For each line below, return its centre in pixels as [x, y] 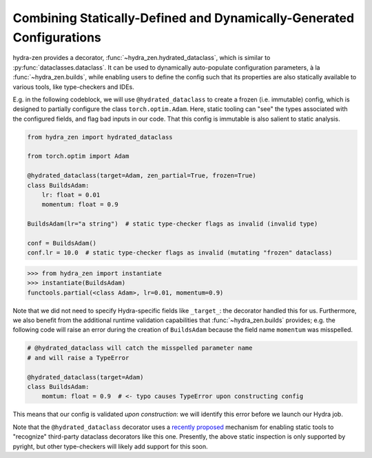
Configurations [57, 37]
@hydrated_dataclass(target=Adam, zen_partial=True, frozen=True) [142, 176]
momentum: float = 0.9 [80, 205]
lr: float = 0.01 [71, 195]
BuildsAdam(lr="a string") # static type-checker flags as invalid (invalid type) [173, 224]
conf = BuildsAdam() [62, 243]
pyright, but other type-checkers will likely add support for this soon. [110, 446]
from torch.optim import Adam [78, 156]
